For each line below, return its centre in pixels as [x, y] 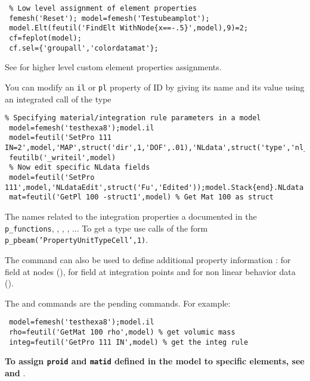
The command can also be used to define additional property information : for [148, 259]
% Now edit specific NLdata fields [80, 168]
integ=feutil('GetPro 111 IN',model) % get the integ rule [129, 342]
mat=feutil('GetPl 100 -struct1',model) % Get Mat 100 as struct [142, 197]
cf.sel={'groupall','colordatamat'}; [84, 48]
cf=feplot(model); [45, 38]
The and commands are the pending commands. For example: [118, 303]
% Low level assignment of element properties [103, 8]
